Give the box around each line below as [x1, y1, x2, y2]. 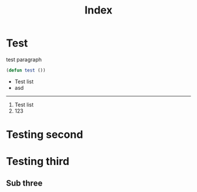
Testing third [6, 155, 70, 168]
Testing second [6, 128, 83, 141]
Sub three [6, 178, 43, 188]
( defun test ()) [6, 67, 46, 73]
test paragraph [6, 56, 42, 63]
